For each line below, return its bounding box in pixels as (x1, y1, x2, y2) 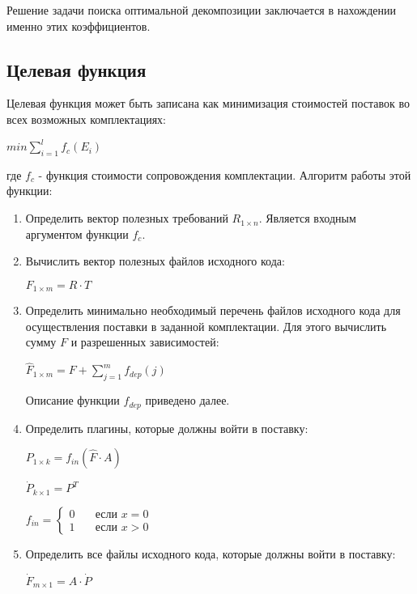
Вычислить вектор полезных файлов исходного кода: (25, 252, 285, 269)
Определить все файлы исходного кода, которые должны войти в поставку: (25, 545, 396, 562)
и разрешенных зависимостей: (70, 333, 219, 350)
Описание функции (25, 392, 120, 409)
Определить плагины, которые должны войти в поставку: (25, 419, 308, 436)
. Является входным (258, 210, 356, 227)
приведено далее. (145, 392, 230, 409)
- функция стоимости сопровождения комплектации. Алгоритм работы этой (38, 166, 411, 183)
